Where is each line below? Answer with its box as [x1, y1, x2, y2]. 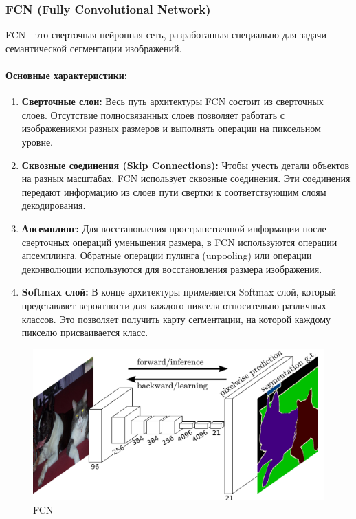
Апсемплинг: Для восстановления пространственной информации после [21, 221, 326, 235]
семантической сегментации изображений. [5, 41, 182, 55]
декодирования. [21, 198, 86, 212]
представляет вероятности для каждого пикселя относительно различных [21, 298, 326, 312]
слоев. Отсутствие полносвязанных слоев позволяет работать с [21, 107, 285, 122]
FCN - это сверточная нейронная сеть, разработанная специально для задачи [5, 27, 327, 42]
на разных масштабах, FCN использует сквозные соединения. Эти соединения [21, 171, 351, 186]
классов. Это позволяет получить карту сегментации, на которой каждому [21, 311, 331, 326]
